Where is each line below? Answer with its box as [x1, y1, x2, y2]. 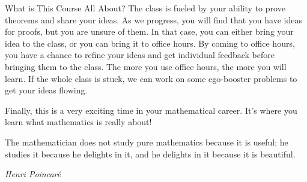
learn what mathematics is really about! [5, 116, 152, 128]
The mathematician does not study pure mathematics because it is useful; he [5, 135, 288, 148]
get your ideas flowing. [5, 84, 88, 96]
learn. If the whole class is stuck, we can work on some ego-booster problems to [5, 72, 297, 84]
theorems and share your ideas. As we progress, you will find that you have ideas [5, 13, 302, 26]
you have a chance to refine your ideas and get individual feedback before [5, 48, 275, 61]
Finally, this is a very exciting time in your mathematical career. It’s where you [5, 104, 297, 116]
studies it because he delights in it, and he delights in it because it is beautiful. [5, 147, 296, 160]
